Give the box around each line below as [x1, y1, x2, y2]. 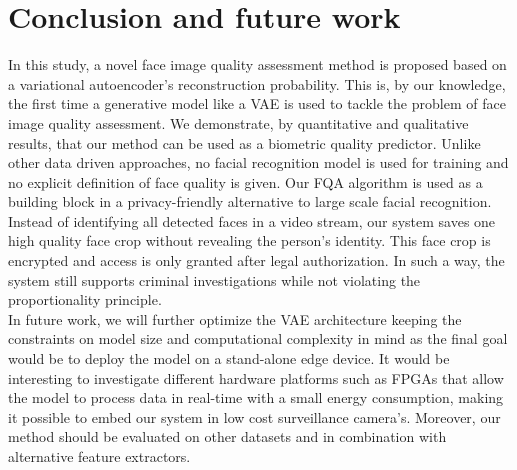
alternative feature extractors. [8, 446, 191, 466]
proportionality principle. [8, 289, 162, 310]
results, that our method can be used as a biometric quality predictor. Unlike [8, 132, 481, 153]
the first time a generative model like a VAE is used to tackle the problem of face [8, 93, 506, 114]
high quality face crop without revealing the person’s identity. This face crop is [8, 230, 491, 251]
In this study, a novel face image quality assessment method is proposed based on [8, 54, 507, 75]
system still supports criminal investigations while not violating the [8, 269, 421, 290]
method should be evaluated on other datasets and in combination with [8, 426, 447, 447]
